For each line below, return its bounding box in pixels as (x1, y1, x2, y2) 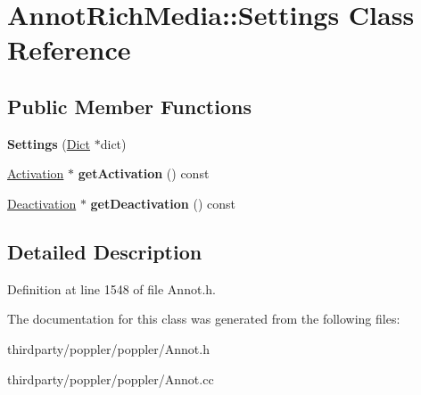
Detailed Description (7, 237, 202, 265)
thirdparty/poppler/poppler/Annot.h (7, 339, 210, 358)
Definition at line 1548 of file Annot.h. (7, 279, 216, 298)
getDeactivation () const (90, 193, 235, 212)
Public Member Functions (7, 92, 252, 119)
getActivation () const (78, 164, 210, 183)
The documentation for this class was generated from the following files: (7, 309, 400, 328)
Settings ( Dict (7, 134, 91, 152)
